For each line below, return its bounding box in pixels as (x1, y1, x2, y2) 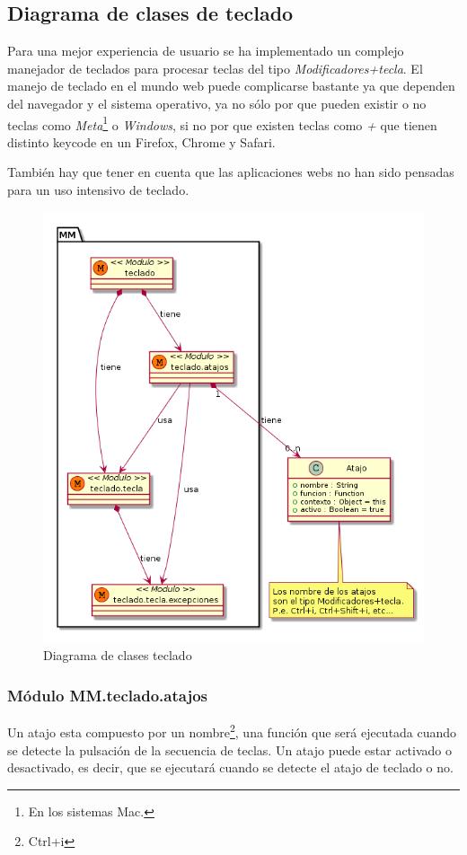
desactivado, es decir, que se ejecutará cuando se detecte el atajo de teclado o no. (7, 758, 454, 777)
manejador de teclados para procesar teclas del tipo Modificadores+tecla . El (7, 58, 423, 77)
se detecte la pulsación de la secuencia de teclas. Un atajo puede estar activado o (7, 740, 453, 759)
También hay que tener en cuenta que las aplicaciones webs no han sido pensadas (7, 163, 454, 181)
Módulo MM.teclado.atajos (7, 684, 207, 706)
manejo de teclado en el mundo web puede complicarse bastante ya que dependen (7, 76, 455, 95)
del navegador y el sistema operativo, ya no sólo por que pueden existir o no (7, 93, 427, 112)
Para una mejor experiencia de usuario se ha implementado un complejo (7, 41, 404, 60)
